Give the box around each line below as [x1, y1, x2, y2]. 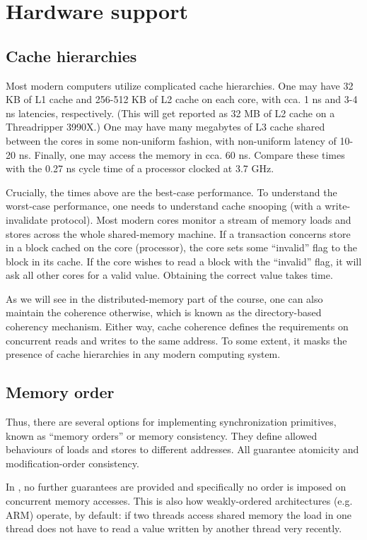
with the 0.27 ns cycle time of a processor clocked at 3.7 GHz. [6, 161, 274, 176]
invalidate [6, 212, 48, 227]
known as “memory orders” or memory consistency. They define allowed [6, 428, 318, 443]
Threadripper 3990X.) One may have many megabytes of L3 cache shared [6, 119, 325, 134]
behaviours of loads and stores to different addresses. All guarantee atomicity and [6, 442, 359, 457]
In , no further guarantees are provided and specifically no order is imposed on [6, 479, 346, 494]
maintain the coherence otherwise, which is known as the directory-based [6, 305, 322, 320]
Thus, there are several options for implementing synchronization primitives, [6, 414, 337, 429]
